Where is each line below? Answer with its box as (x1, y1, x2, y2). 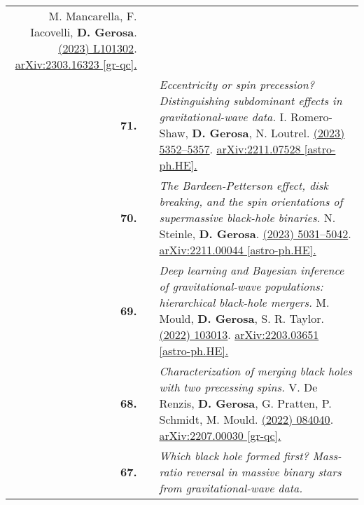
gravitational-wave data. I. (159, 109, 287, 125)
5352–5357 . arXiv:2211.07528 (159, 141, 301, 157)
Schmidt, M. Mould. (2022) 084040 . (159, 411, 334, 427)
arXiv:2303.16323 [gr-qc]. (15, 56, 137, 72)
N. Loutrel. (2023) (255, 125, 345, 141)
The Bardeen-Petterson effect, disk (159, 177, 328, 193)
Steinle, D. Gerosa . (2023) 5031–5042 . (159, 226, 351, 242)
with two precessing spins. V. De (159, 379, 318, 395)
